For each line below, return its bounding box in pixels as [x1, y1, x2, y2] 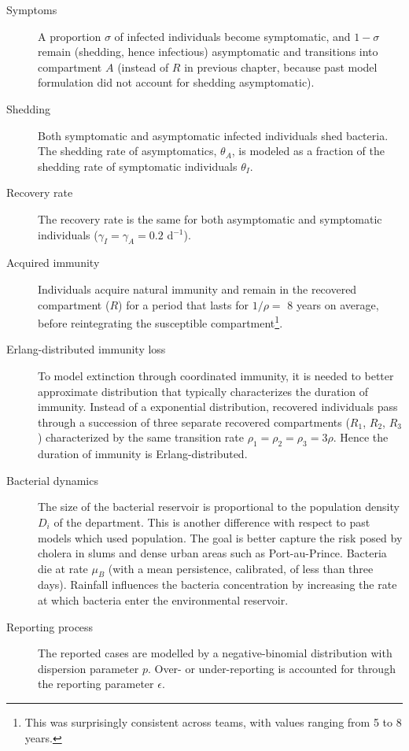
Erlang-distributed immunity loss [6, 341, 166, 357]
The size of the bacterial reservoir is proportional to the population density [38, 498, 400, 515]
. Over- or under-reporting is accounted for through [147, 660, 396, 676]
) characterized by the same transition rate [38, 429, 245, 446]
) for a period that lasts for [118, 296, 249, 313]
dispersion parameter [38, 660, 139, 676]
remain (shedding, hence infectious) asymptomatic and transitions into [38, 43, 378, 60]
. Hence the [333, 429, 389, 446]
